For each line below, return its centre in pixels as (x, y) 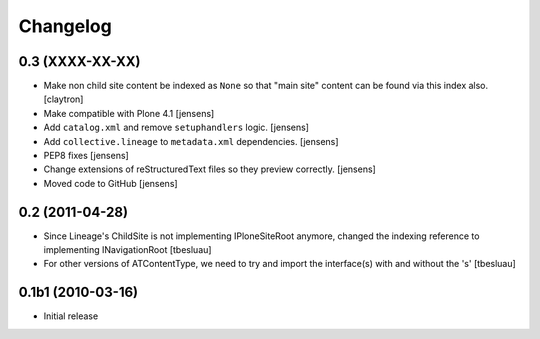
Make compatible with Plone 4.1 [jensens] (129, 113)
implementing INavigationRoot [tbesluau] (127, 250)
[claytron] (63, 99)
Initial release (71, 316)
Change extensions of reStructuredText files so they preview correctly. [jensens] (210, 169)
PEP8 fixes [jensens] (86, 156)
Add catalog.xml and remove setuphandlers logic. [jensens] (176, 127)
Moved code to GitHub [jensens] (111, 183)
